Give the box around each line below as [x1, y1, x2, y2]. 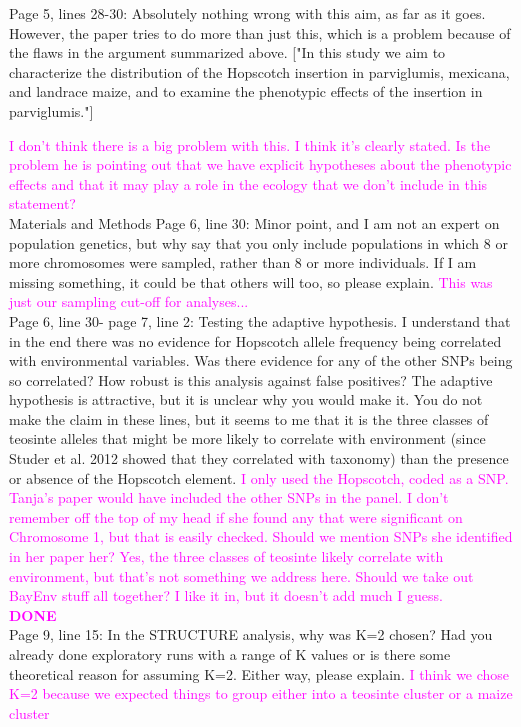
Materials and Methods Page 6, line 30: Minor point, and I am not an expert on [9, 212, 500, 233]
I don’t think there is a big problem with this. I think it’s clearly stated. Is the [9, 134, 491, 155]
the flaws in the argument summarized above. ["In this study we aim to [9, 42, 446, 63]
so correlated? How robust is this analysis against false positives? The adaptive [9, 369, 493, 390]
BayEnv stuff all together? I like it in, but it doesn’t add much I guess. [9, 585, 443, 606]
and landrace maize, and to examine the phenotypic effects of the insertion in [9, 81, 483, 102]
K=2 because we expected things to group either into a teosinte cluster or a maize [9, 683, 513, 704]
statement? [9, 193, 76, 214]
